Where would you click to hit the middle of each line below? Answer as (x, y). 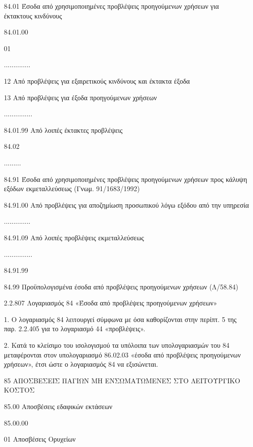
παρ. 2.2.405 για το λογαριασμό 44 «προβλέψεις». (75, 329)
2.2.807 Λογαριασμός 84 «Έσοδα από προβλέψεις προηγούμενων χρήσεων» (111, 303)
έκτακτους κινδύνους (33, 15)
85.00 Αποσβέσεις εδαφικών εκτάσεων (58, 406)
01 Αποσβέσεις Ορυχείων (40, 439)
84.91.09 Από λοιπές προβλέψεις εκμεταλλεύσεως (74, 237)
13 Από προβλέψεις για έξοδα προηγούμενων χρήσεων (81, 97)
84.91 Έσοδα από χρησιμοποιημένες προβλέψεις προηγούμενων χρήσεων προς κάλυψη (126, 179)
